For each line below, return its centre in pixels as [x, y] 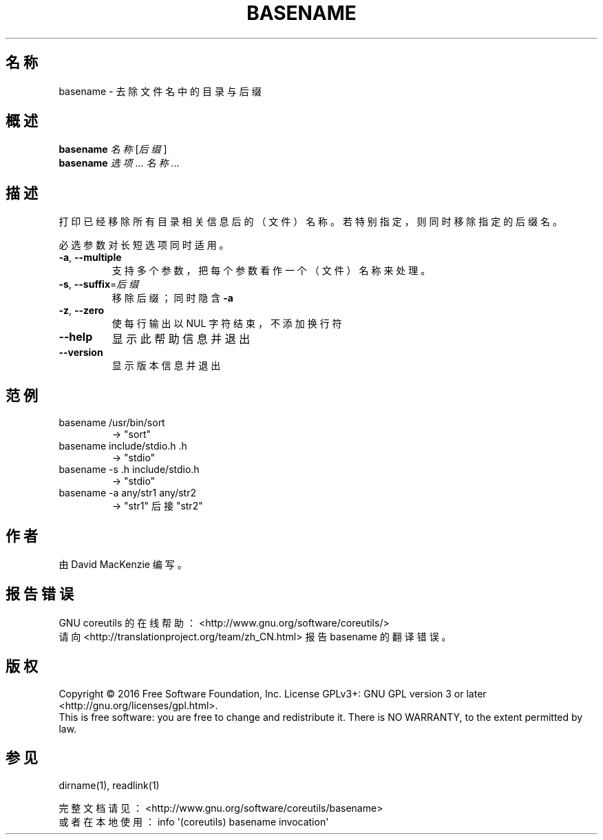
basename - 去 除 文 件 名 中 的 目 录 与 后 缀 [160, 91]
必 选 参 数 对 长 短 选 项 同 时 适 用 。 [144, 245]
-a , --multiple [90, 258]
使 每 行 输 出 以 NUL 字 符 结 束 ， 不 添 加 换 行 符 [227, 324]
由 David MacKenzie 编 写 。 [123, 564]
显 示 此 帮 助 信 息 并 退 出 [181, 339]
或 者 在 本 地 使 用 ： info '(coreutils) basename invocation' [194, 821]
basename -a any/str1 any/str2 [127, 493]
